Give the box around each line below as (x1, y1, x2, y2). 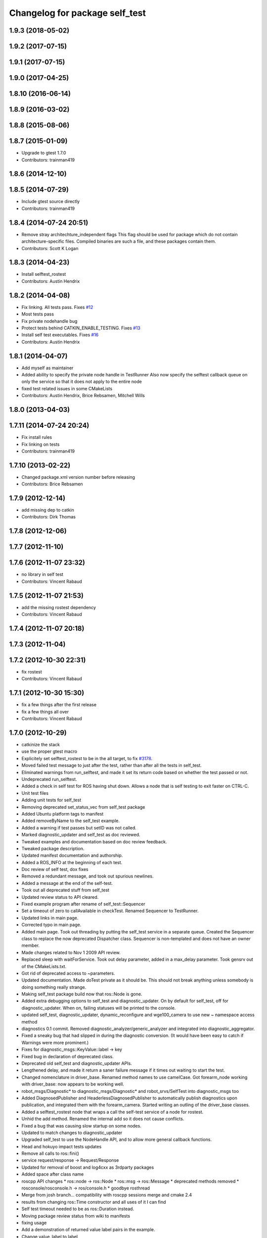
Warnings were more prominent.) (21, 1039, 89, 1045)
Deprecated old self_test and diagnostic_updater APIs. (21, 1060, 132, 1066)
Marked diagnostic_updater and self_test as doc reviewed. (21, 832, 140, 838)
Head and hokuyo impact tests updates (21, 1143, 102, 1149)
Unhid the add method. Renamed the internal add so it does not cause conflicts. (21, 1116, 184, 1122)
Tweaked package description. (21, 845, 85, 851)
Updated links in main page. (21, 915, 79, 921)
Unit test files (21, 790, 49, 796)
